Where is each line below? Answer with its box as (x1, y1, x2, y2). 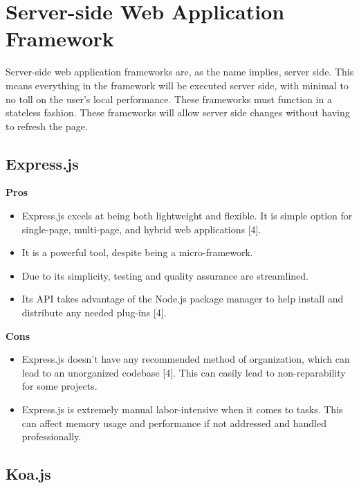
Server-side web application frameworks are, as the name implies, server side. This (6, 64, 354, 79)
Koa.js (6, 463, 51, 485)
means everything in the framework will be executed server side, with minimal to (6, 78, 349, 92)
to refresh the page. (6, 118, 88, 133)
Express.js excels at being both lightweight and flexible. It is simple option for (21, 208, 353, 223)
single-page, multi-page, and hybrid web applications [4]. (21, 222, 261, 236)
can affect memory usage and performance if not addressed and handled (21, 415, 327, 430)
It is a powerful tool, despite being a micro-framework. (21, 245, 253, 260)
